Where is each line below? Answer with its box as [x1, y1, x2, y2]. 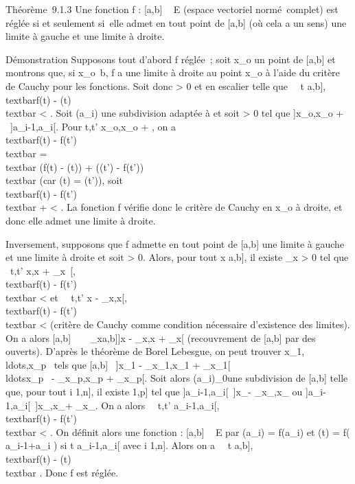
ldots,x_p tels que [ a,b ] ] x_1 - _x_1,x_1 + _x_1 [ [5, 357, 231, 371]
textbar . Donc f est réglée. [5, 465, 119, 479]
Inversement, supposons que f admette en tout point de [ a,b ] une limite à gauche [5, 236, 345, 251]
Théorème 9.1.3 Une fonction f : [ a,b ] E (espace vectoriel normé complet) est [5, 2, 339, 16]
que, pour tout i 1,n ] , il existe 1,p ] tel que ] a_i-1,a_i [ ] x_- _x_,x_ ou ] [5, 384, 308, 399]
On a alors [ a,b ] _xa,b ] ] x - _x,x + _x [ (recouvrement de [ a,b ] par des [5, 330, 316, 345]
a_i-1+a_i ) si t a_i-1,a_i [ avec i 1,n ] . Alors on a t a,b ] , [5, 438, 253, 452]
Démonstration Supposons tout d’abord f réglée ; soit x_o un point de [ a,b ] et [5, 51, 336, 66]
